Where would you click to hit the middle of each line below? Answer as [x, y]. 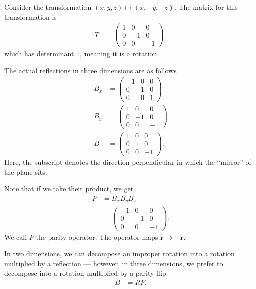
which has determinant [39, 54]
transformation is [30, 16]
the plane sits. [26, 172]
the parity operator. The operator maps [97, 236]
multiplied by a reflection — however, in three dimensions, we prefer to [114, 263]
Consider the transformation [48, 7]
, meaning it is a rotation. [120, 54]
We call [16, 236]
